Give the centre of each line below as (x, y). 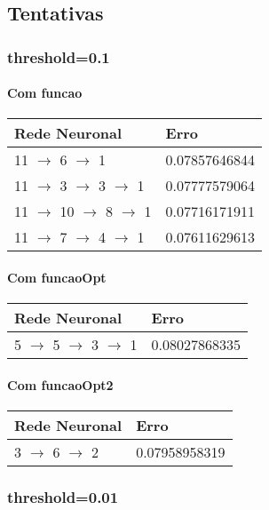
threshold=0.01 (63, 496)
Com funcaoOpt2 (60, 384)
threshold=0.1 (59, 56)
